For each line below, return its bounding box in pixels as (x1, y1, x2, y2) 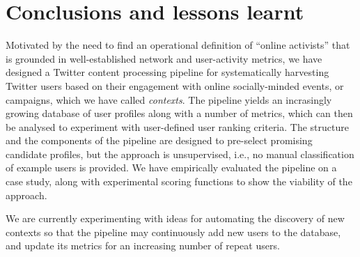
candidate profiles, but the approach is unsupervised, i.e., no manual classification (6, 146, 354, 161)
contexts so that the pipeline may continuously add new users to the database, (6, 224, 341, 239)
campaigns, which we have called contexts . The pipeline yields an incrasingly (6, 92, 332, 107)
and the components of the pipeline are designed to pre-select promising (6, 133, 313, 148)
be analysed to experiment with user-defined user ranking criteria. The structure (6, 119, 349, 134)
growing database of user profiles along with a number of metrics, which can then (6, 106, 353, 120)
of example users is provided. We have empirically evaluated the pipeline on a (6, 160, 337, 175)
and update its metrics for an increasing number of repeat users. (6, 238, 280, 253)
